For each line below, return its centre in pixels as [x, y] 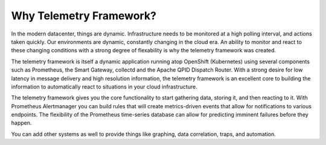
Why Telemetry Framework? [84, 16]
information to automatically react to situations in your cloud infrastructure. [104, 87]
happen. [21, 123]
